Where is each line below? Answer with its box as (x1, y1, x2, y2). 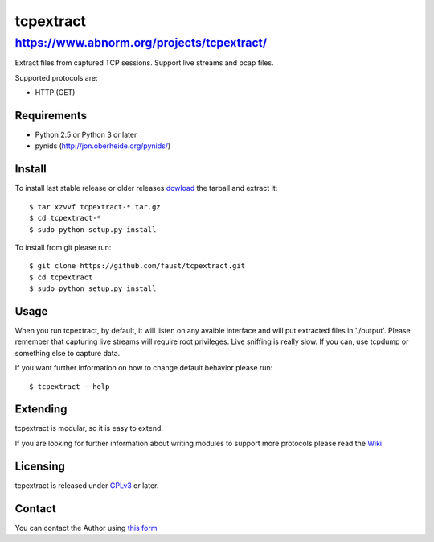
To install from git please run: (14, 242, 112, 252)
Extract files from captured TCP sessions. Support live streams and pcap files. (14, 58, 274, 68)
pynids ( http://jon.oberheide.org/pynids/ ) (35, 141, 171, 151)
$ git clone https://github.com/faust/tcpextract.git (29, 262, 245, 271)
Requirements (14, 109, 88, 122)
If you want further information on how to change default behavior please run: (14, 363, 273, 373)
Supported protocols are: (14, 72, 98, 82)
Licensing (14, 459, 66, 473)
